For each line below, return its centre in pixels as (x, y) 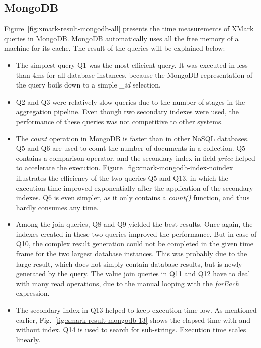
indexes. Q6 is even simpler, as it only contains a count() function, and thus (133, 197)
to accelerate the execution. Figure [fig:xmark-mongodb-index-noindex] (125, 168)
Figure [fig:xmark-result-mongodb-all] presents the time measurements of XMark (129, 28)
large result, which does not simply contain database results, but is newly (129, 263)
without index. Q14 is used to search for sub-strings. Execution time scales (131, 330)
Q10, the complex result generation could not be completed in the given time (135, 244)
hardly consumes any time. (57, 207)
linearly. (28, 339)
